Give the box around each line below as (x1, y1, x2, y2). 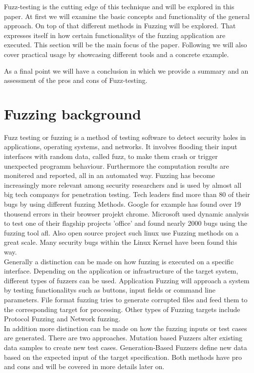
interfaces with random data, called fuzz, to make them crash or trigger (4, 151, 218, 161)
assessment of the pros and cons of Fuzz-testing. (4, 75, 148, 85)
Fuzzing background (4, 103, 141, 123)
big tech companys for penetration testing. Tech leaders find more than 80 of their (4, 189, 250, 199)
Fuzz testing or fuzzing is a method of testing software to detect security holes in (4, 132, 246, 142)
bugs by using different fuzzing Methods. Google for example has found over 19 (4, 199, 241, 209)
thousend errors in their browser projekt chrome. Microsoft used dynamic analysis (4, 208, 249, 218)
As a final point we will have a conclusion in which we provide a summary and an (4, 65, 249, 76)
